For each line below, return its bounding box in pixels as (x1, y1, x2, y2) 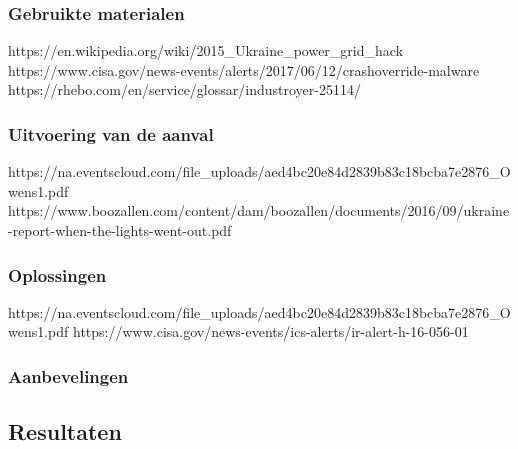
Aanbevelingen (8, 363, 129, 388)
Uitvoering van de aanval (8, 121, 214, 146)
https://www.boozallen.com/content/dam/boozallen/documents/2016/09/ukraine (8, 200, 510, 221)
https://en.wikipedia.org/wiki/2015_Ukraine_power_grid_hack (8, 40, 404, 61)
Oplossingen (8, 262, 107, 287)
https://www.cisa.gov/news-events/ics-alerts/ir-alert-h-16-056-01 (73, 321, 469, 342)
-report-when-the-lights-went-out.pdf (8, 220, 232, 240)
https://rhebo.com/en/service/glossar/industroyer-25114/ (8, 79, 361, 100)
